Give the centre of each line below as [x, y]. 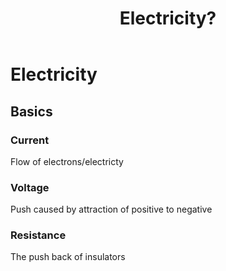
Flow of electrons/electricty [67, 161]
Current [30, 140]
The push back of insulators [68, 257]
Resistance [38, 235]
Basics [31, 111]
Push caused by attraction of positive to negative [111, 209]
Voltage [30, 187]
